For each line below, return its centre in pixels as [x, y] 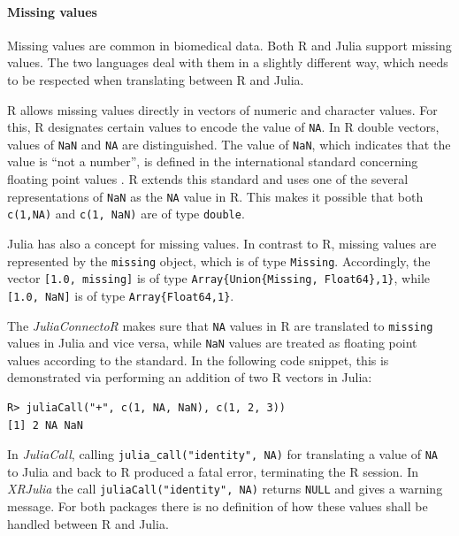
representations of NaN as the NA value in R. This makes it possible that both [215, 196]
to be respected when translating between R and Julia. [156, 79]
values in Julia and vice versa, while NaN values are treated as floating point [212, 343]
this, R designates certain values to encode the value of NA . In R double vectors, [223, 127]
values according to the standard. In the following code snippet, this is [198, 360]
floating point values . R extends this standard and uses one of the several [208, 179]
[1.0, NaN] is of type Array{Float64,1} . [121, 295]
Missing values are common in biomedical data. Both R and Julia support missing [229, 45]
